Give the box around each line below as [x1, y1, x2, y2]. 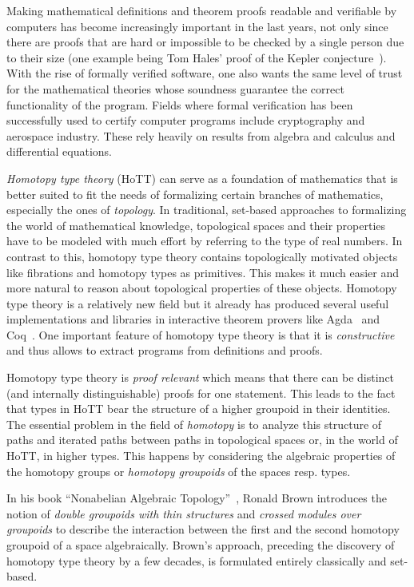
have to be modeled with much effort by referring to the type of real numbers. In [6, 232, 403, 249]
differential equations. [6, 143, 112, 160]
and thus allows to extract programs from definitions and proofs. [6, 342, 323, 359]
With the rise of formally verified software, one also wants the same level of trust [6, 65, 403, 81]
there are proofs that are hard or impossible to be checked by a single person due [6, 34, 404, 50]
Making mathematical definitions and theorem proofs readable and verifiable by [6, 2, 397, 18]
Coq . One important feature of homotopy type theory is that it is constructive [6, 326, 395, 343]
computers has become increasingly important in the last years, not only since [6, 18, 388, 34]
